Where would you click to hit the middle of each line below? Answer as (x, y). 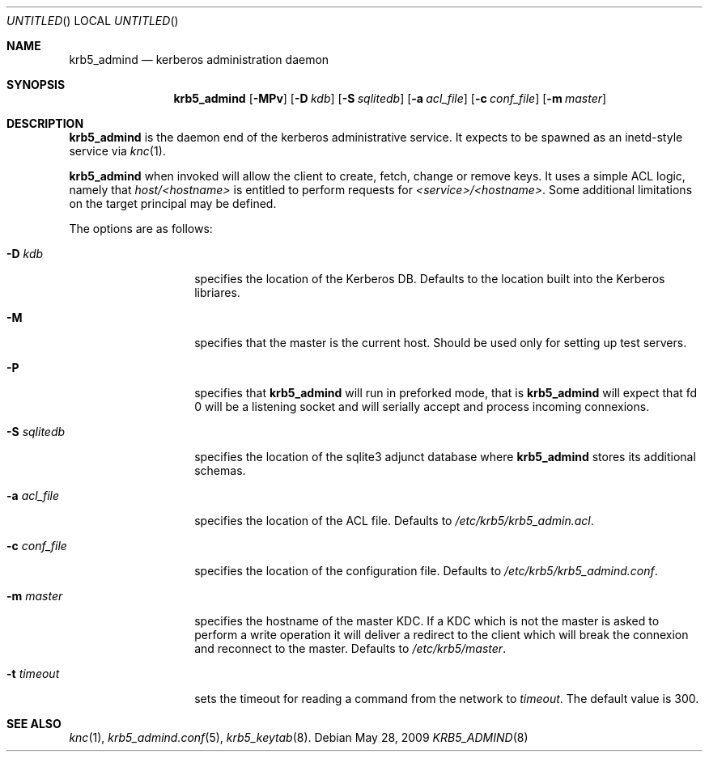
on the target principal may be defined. (173, 203)
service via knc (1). (117, 151)
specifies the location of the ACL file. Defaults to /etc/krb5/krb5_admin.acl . (394, 521)
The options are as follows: (141, 229)
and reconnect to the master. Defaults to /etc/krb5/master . (350, 648)
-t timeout (33, 673)
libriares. (217, 292)
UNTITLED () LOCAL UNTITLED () (93, 21)
